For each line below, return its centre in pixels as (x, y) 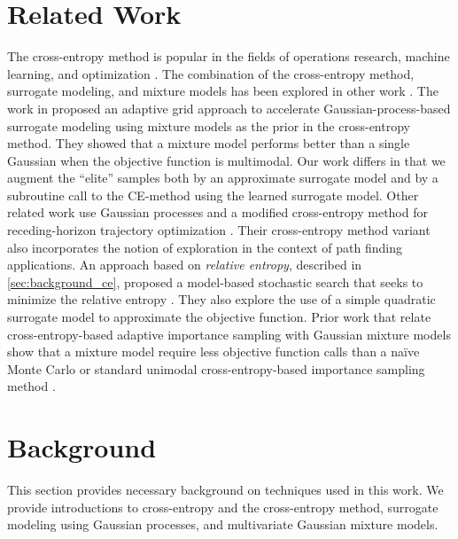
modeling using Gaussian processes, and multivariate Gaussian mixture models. (223, 524)
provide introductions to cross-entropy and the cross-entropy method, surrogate (223, 507)
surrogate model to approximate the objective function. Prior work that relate (219, 317)
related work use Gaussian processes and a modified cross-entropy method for (217, 212)
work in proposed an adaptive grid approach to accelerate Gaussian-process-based (229, 108)
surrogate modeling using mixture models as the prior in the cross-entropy (209, 125)
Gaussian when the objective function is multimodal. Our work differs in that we (226, 160)
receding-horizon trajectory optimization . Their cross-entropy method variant (219, 230)
